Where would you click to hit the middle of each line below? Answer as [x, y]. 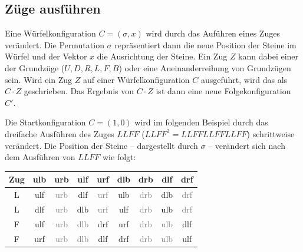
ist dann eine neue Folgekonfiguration [223, 91]
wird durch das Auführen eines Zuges [213, 33]
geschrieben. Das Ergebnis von [79, 91]
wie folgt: [119, 157]
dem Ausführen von [40, 157]
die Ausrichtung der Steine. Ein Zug [162, 56]
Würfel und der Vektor [46, 56]
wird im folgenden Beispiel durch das [201, 122]
